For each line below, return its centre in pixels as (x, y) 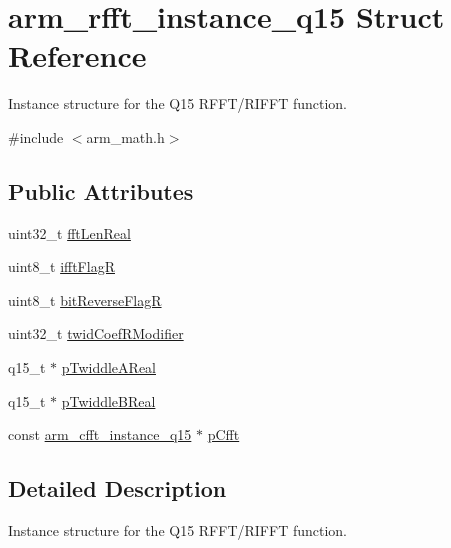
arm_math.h (125, 136)
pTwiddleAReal (108, 367)
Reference (77, 55)
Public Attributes (101, 190)
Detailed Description (117, 488)
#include (36, 136)
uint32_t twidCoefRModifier (96, 333)
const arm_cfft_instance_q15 (100, 434)
